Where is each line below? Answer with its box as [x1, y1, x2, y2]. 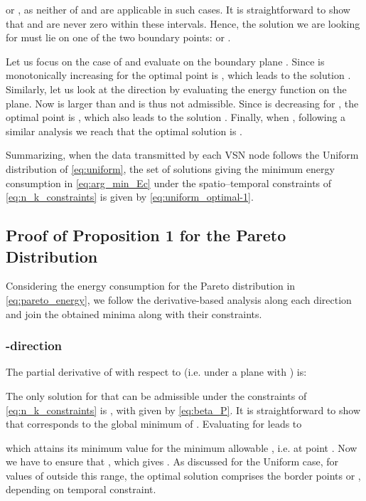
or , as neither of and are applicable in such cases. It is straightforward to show [6, 2, 350, 16]
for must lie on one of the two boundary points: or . [6, 30, 231, 45]
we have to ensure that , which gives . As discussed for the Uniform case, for [6, 454, 339, 469]
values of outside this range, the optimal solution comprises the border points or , [6, 468, 361, 482]
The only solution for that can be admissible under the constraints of [6, 388, 307, 403]
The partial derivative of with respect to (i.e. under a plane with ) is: [6, 364, 307, 379]
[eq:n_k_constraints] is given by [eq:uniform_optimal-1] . [6, 189, 254, 204]
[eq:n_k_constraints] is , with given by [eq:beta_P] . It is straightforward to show [6, 402, 361, 417]
